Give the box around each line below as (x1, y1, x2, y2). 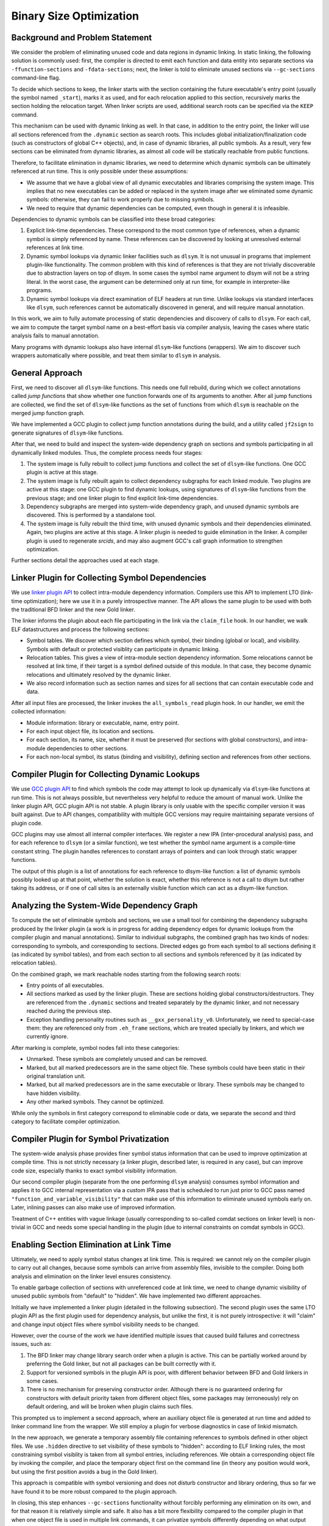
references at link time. (26, 244, 85, 251)
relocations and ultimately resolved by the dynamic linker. (26, 671, 171, 678)
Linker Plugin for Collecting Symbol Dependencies (11, 573, 207, 583)
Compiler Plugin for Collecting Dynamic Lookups (11, 769, 200, 779)
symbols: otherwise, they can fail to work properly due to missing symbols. (26, 196, 215, 203)
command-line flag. (11, 74, 61, 82)
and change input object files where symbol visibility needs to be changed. (11, 1320, 200, 1328)
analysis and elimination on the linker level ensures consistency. (11, 1273, 172, 1280)
